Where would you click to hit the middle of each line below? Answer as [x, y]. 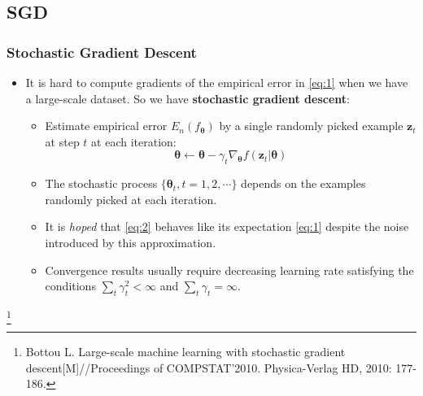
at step [62, 141]
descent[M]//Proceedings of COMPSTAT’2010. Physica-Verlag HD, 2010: [209, 367]
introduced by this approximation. [131, 242]
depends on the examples [303, 183]
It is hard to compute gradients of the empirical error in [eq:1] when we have [217, 82]
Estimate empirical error [106, 126]
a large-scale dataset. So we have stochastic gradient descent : [188, 98]
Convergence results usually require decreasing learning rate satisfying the [229, 270]
